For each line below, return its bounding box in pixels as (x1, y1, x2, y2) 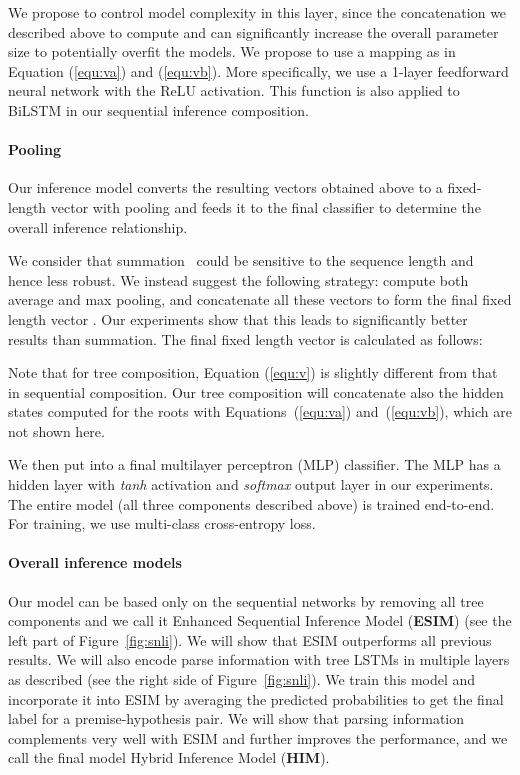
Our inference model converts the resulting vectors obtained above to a (8, 177, 443, 198)
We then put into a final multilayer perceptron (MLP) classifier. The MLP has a (8, 454, 501, 475)
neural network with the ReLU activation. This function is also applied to (8, 80, 460, 101)
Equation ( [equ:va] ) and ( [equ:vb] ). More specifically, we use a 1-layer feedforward (8, 60, 509, 81)
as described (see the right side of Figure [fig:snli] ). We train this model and (8, 669, 476, 690)
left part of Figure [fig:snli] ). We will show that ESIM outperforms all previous (8, 629, 492, 650)
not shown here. (8, 420, 105, 441)
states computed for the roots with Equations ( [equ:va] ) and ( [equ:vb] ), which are (8, 401, 512, 422)
